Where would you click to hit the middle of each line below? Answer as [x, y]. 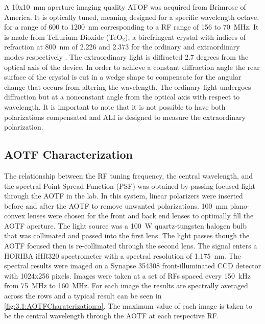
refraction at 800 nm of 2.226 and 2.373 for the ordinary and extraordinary [122, 47]
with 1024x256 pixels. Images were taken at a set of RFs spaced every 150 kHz [127, 275]
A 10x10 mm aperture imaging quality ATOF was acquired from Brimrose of [125, 7]
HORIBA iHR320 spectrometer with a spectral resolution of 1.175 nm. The [123, 255]
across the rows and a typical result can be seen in [83, 296]
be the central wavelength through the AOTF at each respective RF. [112, 316]
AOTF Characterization [68, 154]
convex [15, 216]
